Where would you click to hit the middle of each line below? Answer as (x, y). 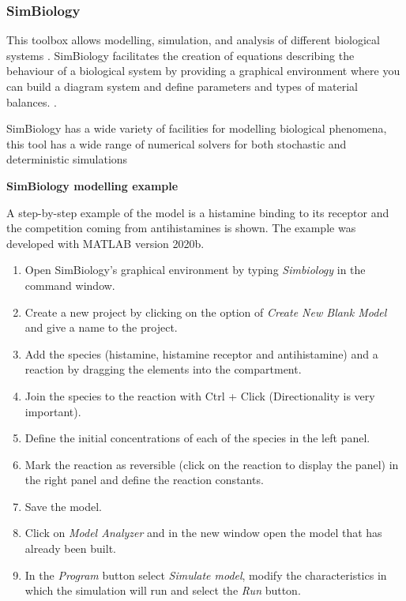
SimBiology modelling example (92, 185)
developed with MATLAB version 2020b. (105, 243)
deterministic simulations (67, 159)
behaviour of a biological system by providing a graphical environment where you (203, 71)
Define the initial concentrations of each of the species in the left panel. (197, 438)
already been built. (70, 548)
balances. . (32, 101)
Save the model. (64, 506)
